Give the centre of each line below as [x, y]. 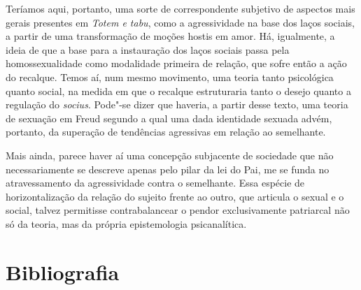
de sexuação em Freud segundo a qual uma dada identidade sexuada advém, [169, 118]
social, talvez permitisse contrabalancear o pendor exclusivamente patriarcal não [178, 210]
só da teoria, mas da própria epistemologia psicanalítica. [126, 223]
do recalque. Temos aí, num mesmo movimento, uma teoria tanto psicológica [170, 77]
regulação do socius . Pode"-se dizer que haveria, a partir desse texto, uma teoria [177, 104]
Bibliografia [63, 271]
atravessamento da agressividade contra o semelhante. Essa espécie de [155, 183]
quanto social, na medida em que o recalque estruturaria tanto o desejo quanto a [178, 90]
